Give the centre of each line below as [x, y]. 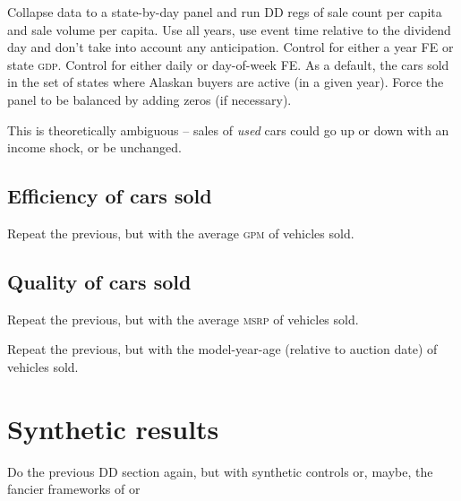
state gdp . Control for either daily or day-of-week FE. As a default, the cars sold [228, 64]
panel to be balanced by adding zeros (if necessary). [149, 99]
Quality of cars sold [99, 281]
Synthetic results [113, 428]
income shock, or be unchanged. [94, 147]
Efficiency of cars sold [110, 196]
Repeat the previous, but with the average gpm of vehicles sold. [181, 233]
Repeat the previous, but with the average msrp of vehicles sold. [183, 319]
